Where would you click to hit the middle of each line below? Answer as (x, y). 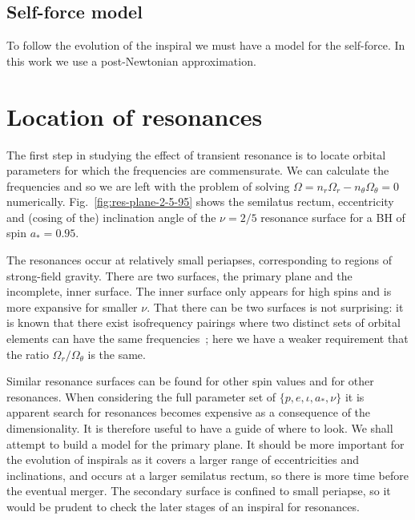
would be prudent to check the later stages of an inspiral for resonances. (183, 506)
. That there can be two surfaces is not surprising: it (275, 306)
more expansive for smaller (72, 306)
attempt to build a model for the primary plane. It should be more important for (205, 443)
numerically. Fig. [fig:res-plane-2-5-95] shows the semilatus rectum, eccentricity (200, 202)
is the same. (117, 354)
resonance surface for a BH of (333, 217)
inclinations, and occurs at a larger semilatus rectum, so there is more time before (207, 475)
